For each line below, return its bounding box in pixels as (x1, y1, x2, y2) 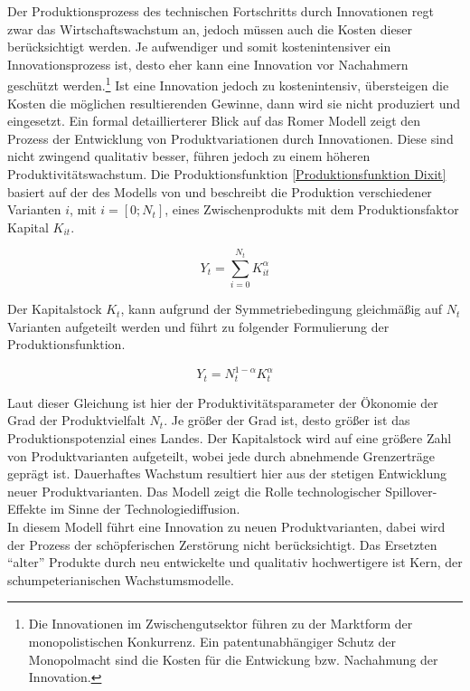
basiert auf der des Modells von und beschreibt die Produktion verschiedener (7, 182, 432, 201)
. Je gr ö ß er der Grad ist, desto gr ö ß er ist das (164, 411, 410, 430)
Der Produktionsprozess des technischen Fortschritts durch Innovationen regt (7, 2, 434, 20)
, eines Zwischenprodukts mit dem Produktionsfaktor (164, 200, 459, 219)
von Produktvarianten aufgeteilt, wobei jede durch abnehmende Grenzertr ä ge (7, 446, 436, 465)
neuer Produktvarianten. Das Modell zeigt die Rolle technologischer (7, 481, 381, 500)
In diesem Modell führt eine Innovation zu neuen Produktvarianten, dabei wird (7, 517, 446, 536)
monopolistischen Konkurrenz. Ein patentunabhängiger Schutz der (28, 632, 396, 650)
